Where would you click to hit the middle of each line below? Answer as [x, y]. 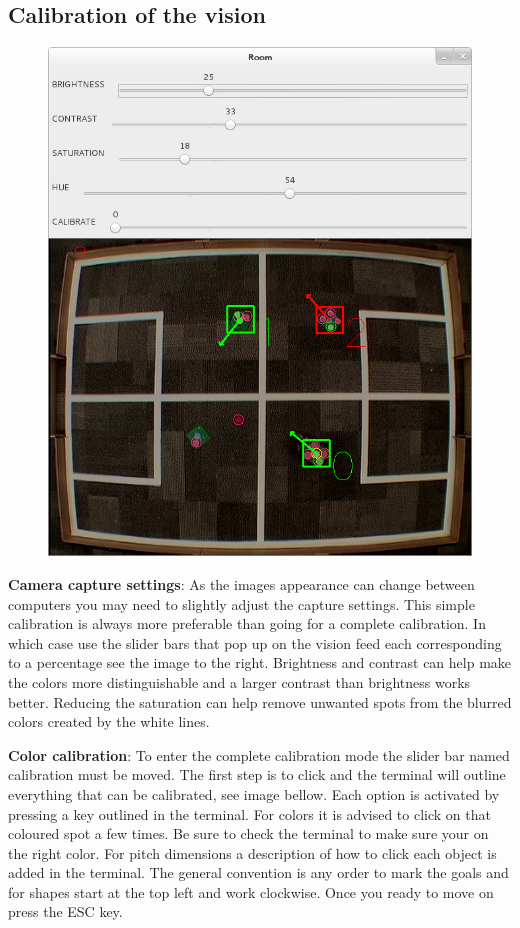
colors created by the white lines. [109, 721]
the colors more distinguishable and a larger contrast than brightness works [239, 681]
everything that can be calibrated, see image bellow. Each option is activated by [254, 793]
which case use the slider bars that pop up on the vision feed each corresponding [255, 642]
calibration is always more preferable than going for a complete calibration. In [247, 623]
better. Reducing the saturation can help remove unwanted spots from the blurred [260, 701]
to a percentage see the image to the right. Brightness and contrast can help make [260, 662]
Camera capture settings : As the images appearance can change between [241, 583]
